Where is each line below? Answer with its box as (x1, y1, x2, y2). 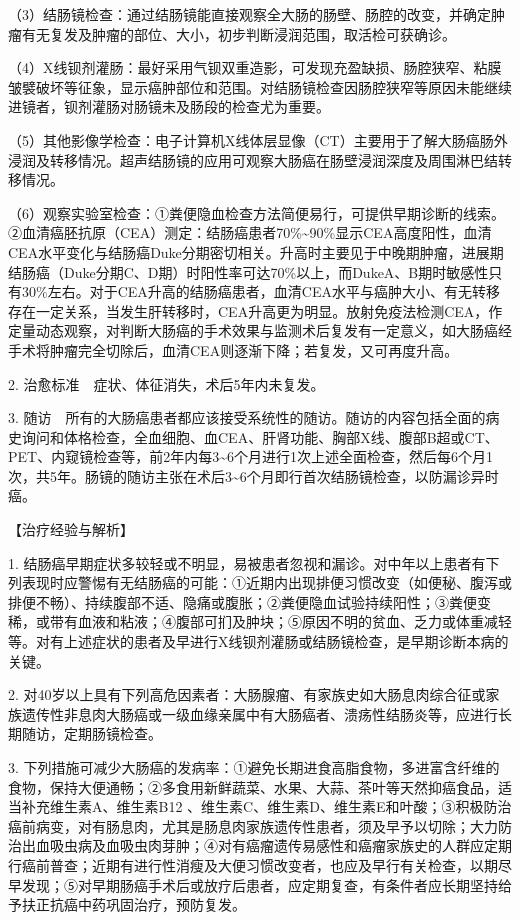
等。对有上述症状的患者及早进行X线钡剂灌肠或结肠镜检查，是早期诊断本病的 (8, 631, 509, 652)
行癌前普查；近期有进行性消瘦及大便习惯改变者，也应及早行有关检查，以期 (8, 854, 498, 875)
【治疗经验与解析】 (8, 519, 134, 540)
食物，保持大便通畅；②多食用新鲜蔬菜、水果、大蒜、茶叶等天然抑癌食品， (8, 776, 498, 797)
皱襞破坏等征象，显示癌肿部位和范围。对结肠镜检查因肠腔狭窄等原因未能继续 (8, 76, 512, 97)
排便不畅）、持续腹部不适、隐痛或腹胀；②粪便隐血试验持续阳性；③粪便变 (8, 591, 491, 612)
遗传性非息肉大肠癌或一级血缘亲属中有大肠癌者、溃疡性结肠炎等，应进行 (21, 703, 498, 724)
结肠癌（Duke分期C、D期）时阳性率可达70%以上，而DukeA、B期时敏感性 (8, 261, 489, 282)
